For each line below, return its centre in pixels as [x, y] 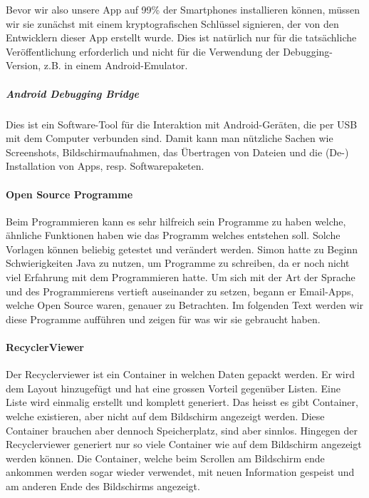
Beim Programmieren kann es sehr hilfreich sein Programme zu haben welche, [176, 221]
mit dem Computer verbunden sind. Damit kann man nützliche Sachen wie [170, 138]
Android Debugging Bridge [72, 93]
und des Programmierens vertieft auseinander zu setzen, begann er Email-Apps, [180, 291]
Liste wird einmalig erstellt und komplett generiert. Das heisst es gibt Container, [182, 402]
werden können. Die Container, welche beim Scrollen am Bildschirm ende [165, 458]
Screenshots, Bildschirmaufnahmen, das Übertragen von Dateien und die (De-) [177, 152]
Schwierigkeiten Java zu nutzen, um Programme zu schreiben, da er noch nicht [178, 263]
